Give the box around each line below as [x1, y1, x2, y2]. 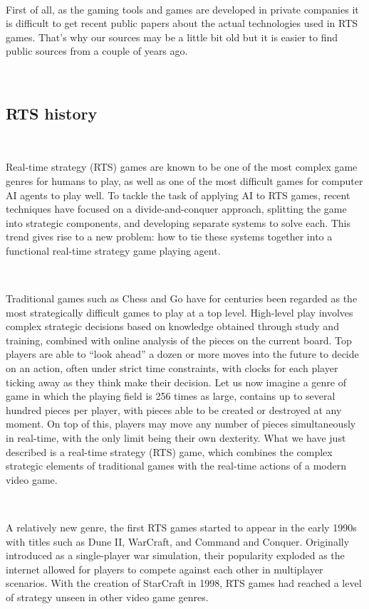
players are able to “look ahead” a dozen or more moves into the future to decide [6, 346, 359, 361]
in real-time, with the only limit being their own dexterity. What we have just [6, 430, 346, 445]
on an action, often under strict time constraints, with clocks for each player [6, 361, 338, 376]
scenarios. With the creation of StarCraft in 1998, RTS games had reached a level [6, 576, 362, 591]
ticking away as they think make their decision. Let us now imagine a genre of [6, 374, 347, 389]
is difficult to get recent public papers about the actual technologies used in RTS [6, 16, 358, 31]
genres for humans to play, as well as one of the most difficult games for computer [6, 173, 363, 188]
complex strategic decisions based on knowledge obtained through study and [6, 319, 339, 334]
